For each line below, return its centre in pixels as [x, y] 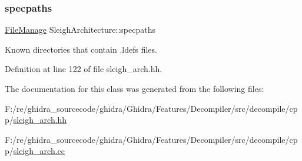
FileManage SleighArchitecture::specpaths [80, 30]
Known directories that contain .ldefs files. [81, 49]
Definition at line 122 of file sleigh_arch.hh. [84, 69]
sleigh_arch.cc [39, 151]
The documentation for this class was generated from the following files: [135, 88]
